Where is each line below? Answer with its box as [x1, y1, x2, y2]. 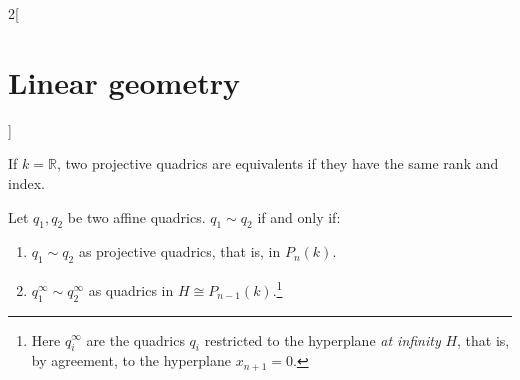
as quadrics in [88, 279, 174, 300]
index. [8, 172, 45, 193]
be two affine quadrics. [67, 206, 206, 227]
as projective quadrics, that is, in [78, 241, 281, 262]
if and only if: [257, 206, 341, 227]
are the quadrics [86, 329, 185, 350]
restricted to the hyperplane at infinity [204, 329, 441, 350]
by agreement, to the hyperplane [31, 350, 231, 371]
